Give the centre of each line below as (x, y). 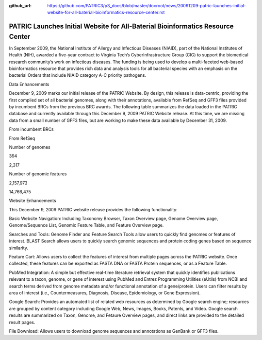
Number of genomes (30, 147)
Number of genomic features (38, 174)
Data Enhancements (29, 84)
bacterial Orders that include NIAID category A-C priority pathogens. (78, 75)
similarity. (19, 248)
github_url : (20, 6)
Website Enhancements (33, 201)
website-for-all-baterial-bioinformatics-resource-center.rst (106, 13)
